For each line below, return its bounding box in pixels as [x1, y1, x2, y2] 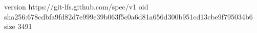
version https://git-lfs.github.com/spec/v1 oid [4, 1, 148, 11]
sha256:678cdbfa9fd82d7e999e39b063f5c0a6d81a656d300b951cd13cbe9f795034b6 [4, 11, 253, 21]
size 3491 [4, 21, 32, 31]
